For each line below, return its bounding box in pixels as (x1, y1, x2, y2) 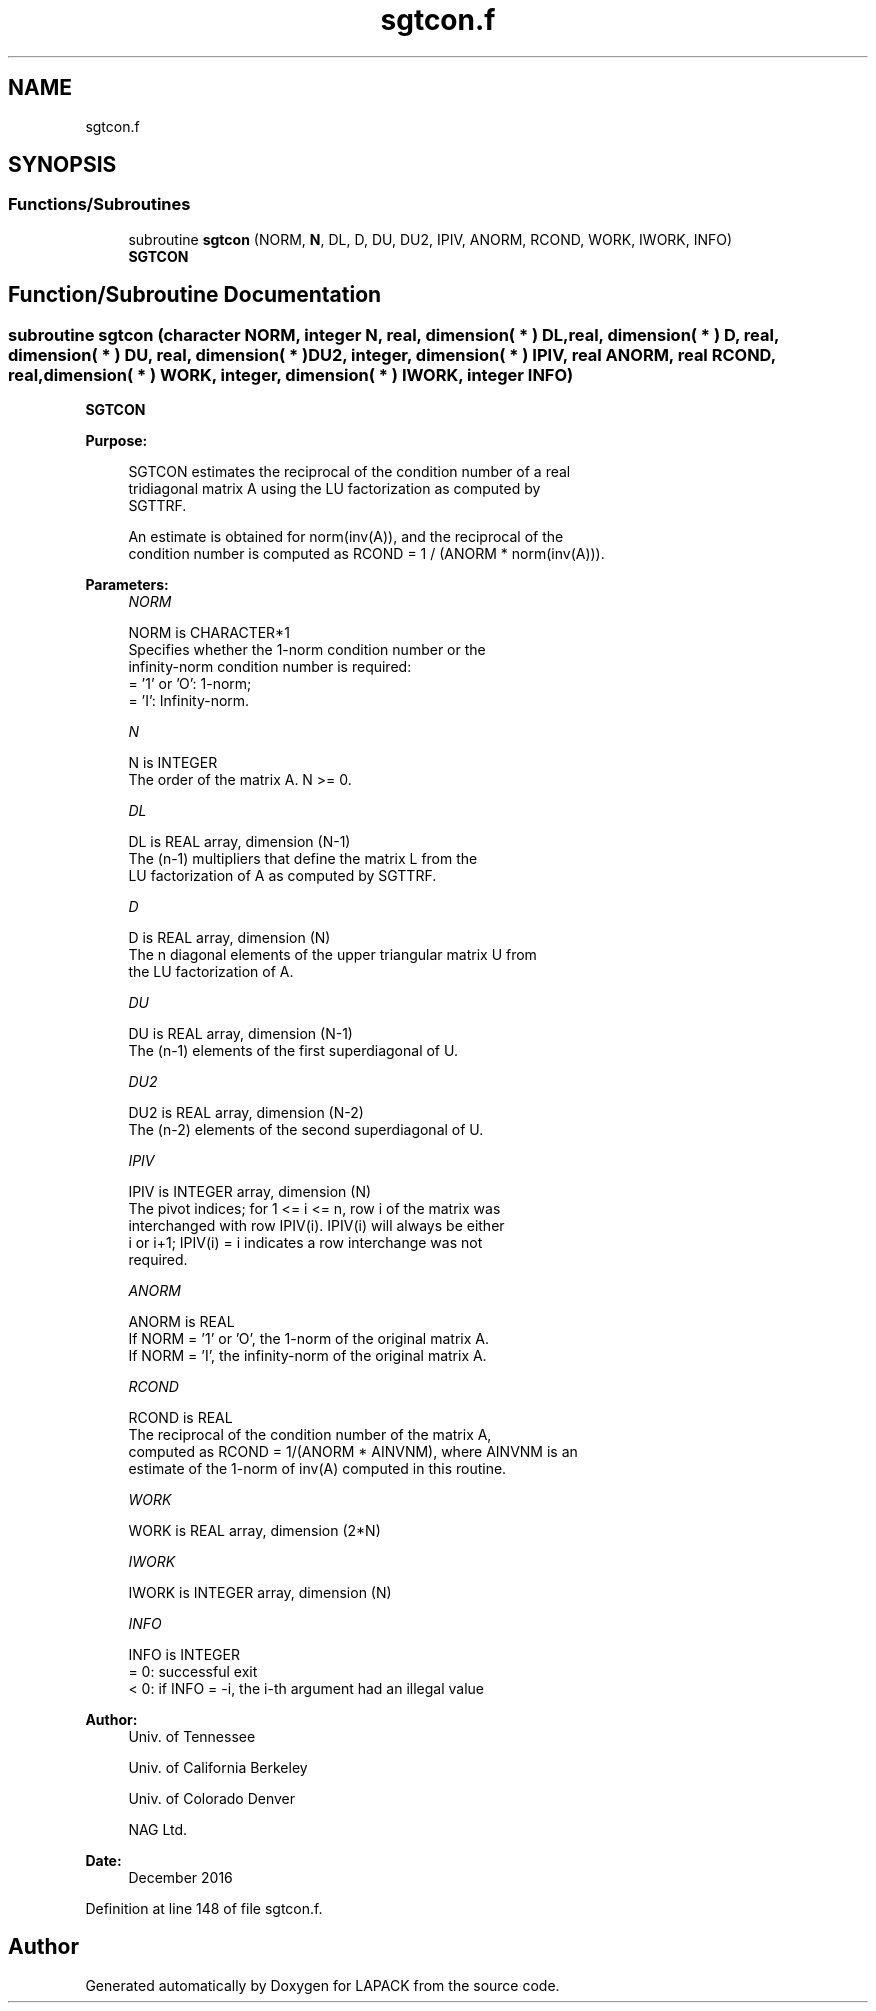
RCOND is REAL (128, 1409, 233, 1427)
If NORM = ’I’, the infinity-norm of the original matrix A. (128, 1347, 487, 1365)
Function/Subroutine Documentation (8, 282, 382, 308)
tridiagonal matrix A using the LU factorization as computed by (128, 480, 541, 498)
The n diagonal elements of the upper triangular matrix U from (128, 946, 537, 964)
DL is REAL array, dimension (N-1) (128, 833, 351, 851)
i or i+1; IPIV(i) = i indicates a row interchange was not (128, 1234, 483, 1252)
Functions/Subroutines (8, 194, 191, 215)
